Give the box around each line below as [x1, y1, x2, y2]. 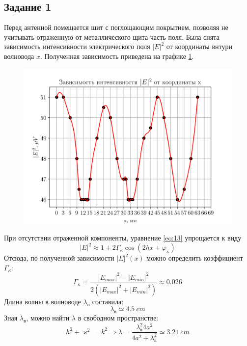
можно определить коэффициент [146, 253, 243, 263]
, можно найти [26, 313, 70, 323]
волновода [4, 51, 34, 61]
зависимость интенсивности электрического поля [4, 41, 150, 52]
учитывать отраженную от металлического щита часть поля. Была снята [4, 31, 220, 42]
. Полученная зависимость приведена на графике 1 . [40, 51, 194, 61]
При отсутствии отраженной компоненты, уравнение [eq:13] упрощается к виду [4, 233, 242, 243]
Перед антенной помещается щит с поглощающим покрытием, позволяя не [4, 22, 228, 32]
